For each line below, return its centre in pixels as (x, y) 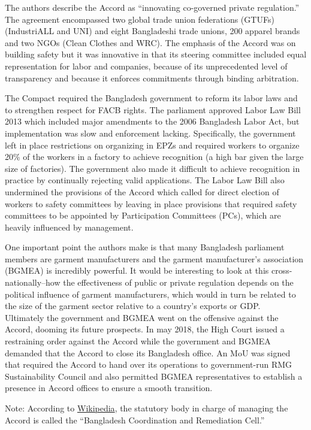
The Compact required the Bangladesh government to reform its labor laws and (151, 98)
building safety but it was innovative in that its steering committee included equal (156, 54)
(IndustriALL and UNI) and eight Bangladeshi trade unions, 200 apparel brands (153, 31)
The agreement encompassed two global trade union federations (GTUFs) (140, 19)
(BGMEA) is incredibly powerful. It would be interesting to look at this (137, 270)
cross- (282, 270)
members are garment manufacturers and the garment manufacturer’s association (154, 258)
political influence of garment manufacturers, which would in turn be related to (150, 294)
